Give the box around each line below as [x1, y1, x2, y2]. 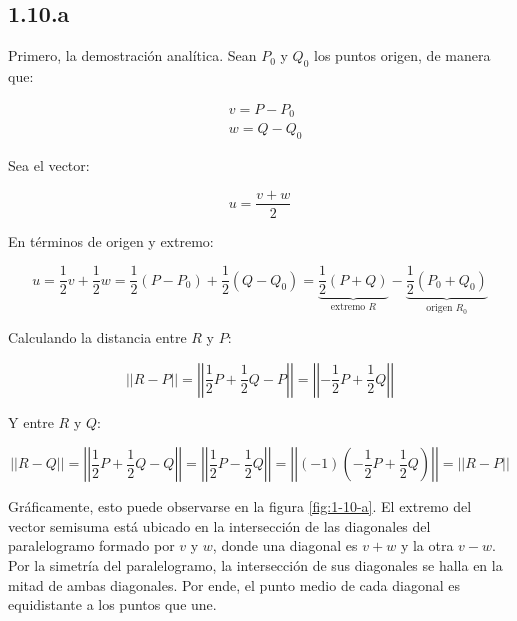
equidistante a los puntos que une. [8, 594, 217, 615]
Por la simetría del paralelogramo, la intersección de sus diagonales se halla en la [8, 555, 503, 576]
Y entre [8, 411, 54, 432]
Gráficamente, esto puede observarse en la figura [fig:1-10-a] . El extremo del [8, 496, 472, 517]
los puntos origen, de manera [314, 45, 491, 66]
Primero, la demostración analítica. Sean [8, 45, 257, 66]
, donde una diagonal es [212, 535, 358, 556]
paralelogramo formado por [8, 535, 175, 556]
